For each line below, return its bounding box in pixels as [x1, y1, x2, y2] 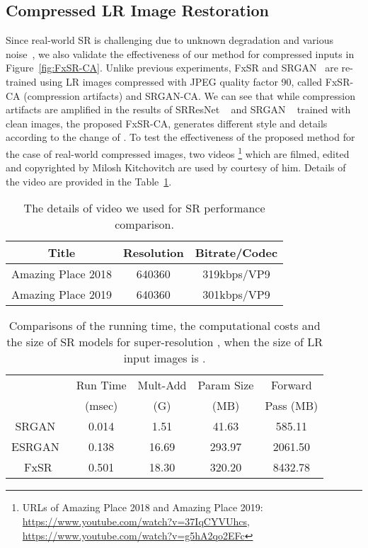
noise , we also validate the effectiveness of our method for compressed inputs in [6, 46, 355, 61]
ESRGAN [11, 438, 59, 455]
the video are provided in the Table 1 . [6, 173, 172, 188]
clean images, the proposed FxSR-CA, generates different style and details [6, 115, 328, 130]
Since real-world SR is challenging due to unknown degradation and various [6, 33, 333, 47]
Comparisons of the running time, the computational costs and [8, 317, 321, 334]
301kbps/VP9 [202, 286, 270, 303]
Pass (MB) [265, 397, 318, 414]
